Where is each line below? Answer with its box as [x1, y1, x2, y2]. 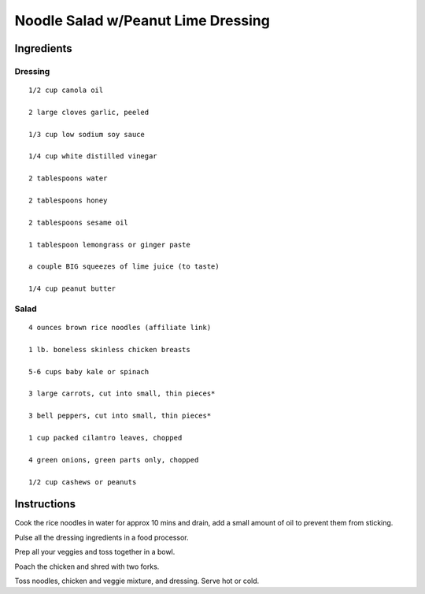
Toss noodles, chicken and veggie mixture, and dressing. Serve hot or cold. [14, 576, 260, 586]
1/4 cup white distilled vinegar [28, 152, 157, 161]
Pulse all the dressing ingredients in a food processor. [14, 533, 189, 542]
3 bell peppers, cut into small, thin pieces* [28, 411, 212, 421]
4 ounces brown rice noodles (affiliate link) [28, 323, 212, 332]
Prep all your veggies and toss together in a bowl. [14, 548, 176, 557]
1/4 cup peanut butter [28, 284, 116, 293]
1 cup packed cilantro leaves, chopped [28, 433, 183, 443]
